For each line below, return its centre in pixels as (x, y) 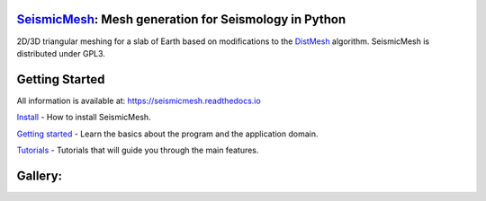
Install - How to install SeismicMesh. (84, 118)
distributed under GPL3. (61, 53)
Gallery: (40, 175)
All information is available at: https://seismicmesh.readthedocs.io (139, 100)
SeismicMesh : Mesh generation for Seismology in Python (181, 19)
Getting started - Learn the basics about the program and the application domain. (167, 134)
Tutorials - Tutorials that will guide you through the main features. (138, 150)
